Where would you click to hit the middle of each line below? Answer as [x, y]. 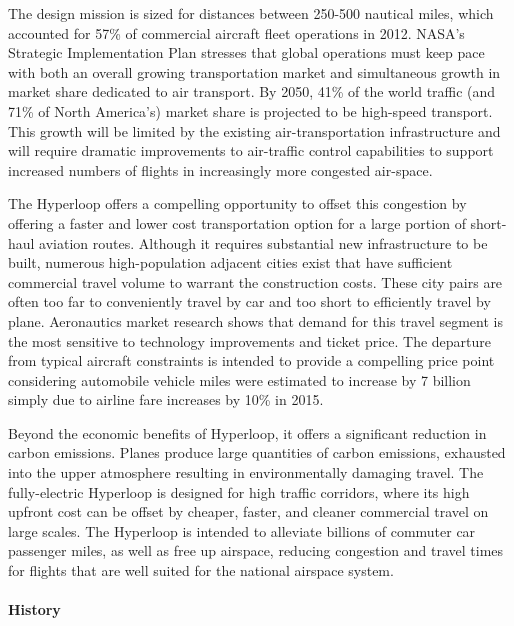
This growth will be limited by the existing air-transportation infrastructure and [254, 130]
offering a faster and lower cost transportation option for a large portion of [237, 222]
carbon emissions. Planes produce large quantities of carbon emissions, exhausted [257, 452]
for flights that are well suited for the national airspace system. [201, 570]
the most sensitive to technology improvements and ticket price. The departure [250, 340]
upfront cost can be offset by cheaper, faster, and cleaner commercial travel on [248, 511]
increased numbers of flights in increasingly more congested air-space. [220, 169]
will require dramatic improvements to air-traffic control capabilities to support [251, 150]
